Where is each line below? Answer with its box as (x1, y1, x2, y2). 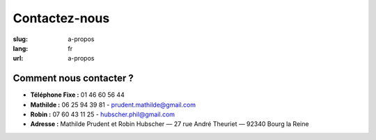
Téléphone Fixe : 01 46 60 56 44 (30, 91, 125, 99)
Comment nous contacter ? (13, 72, 134, 84)
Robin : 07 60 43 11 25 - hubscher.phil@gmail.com (30, 110, 175, 118)
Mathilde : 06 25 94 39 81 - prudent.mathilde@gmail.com (30, 100, 196, 109)
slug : (13, 35, 28, 43)
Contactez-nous (13, 10, 110, 26)
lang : (13, 44, 29, 52)
